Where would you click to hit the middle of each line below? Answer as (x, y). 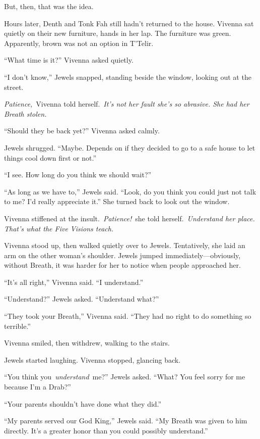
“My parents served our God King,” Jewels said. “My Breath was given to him (126, 421)
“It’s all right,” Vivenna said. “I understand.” (74, 282)
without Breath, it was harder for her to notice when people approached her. (122, 265)
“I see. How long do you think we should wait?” (78, 175)
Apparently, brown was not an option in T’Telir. (79, 43)
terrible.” (17, 326)
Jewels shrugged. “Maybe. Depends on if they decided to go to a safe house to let (130, 147)
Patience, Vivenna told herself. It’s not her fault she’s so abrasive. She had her (127, 104)
